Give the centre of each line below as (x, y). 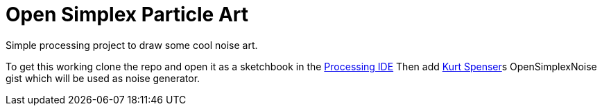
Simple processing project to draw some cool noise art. (132, 45)
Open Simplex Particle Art (127, 14)
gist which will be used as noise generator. (103, 78)
